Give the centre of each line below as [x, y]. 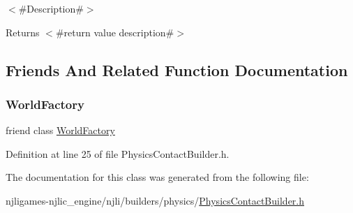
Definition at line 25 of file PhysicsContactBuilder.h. [118, 153]
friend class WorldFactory [60, 130]
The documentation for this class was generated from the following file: [157, 177]
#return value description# [115, 32]
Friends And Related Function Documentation [177, 69]
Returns [23, 32]
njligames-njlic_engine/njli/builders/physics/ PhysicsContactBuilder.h [155, 200]
